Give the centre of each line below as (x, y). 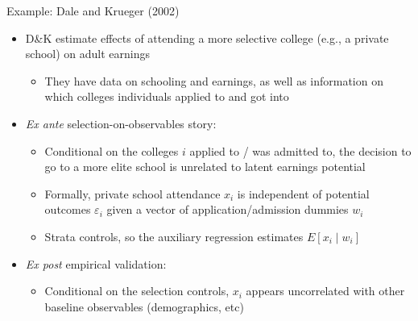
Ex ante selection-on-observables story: (121, 123)
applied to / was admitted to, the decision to (300, 150)
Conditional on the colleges (112, 150)
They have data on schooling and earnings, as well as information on (214, 80)
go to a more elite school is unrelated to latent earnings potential (205, 167)
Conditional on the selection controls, (137, 291)
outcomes (68, 209)
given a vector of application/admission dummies (228, 209)
